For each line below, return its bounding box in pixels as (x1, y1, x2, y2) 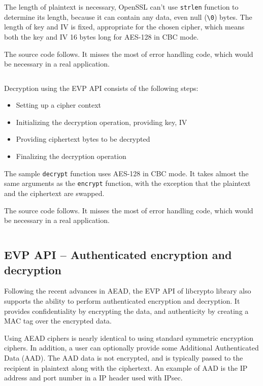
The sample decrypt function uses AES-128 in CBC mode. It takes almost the (4, 168, 249, 178)
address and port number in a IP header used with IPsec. (4, 372, 183, 383)
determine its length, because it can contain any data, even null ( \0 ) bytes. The (4, 11, 252, 22)
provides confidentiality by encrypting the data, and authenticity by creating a (4, 305, 249, 316)
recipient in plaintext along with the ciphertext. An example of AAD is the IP (4, 362, 248, 373)
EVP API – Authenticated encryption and (4, 247, 232, 263)
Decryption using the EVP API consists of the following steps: (4, 82, 199, 93)
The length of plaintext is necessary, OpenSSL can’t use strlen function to (4, 2, 239, 12)
